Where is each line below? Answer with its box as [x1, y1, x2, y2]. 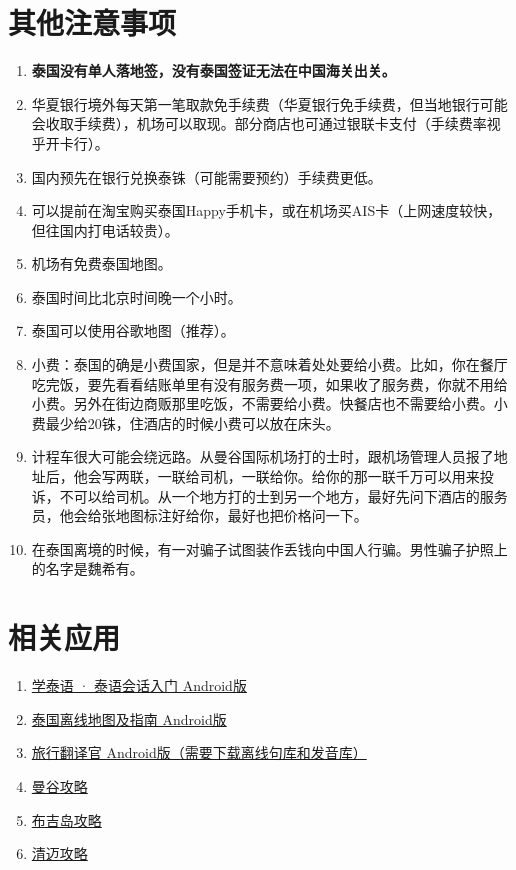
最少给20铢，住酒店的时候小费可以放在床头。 [45, 412, 340, 433]
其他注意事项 [8, 2, 177, 43]
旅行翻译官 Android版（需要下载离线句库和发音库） [31, 742, 367, 763]
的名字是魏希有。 [31, 558, 144, 579]
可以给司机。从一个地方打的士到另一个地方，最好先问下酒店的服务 [73, 485, 508, 506]
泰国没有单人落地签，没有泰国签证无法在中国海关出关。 [31, 60, 396, 81]
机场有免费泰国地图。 [31, 253, 172, 274]
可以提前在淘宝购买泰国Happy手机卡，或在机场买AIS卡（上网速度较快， [31, 200, 502, 221]
